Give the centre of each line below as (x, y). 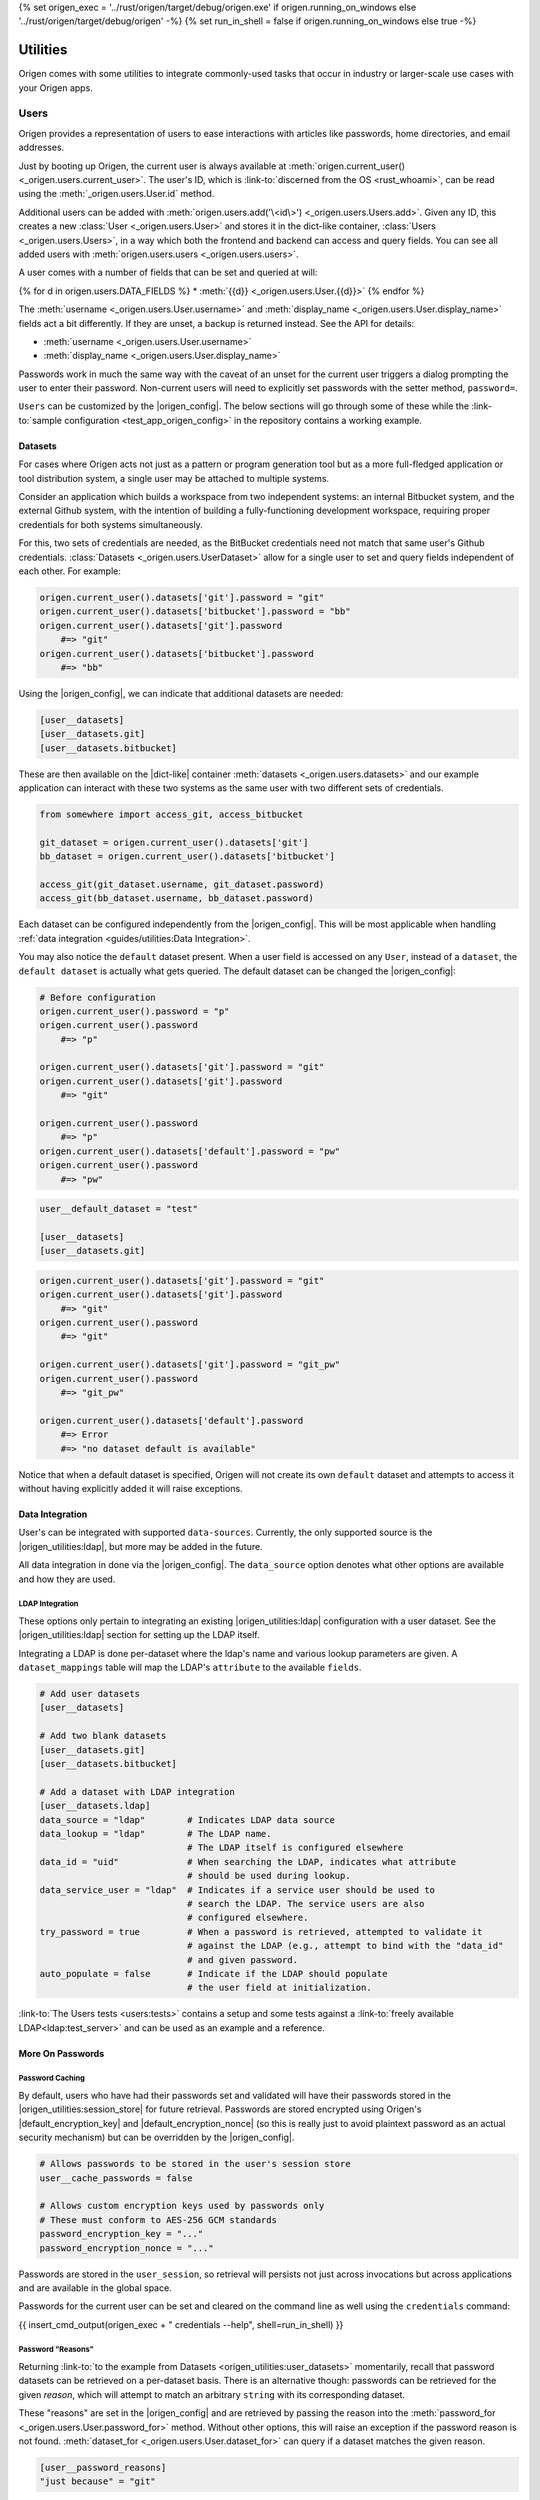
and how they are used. (67, 1579)
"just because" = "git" (98, 2481)
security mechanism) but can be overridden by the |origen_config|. (156, 2137)
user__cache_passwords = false (116, 2178)
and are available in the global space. (95, 2287)
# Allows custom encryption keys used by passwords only (182, 2206)
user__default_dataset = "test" (119, 1209)
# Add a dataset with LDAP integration (137, 1791)
